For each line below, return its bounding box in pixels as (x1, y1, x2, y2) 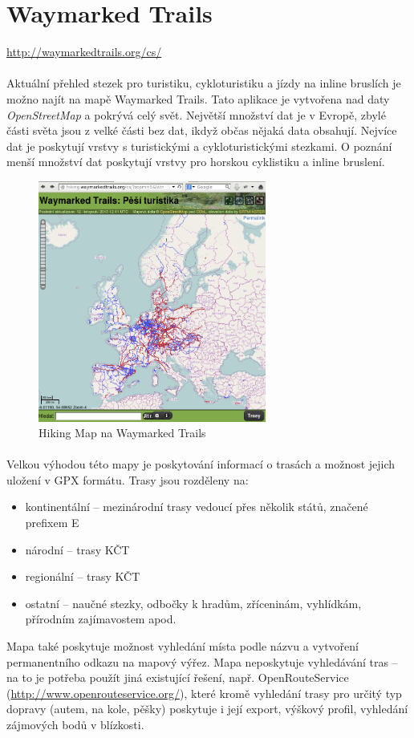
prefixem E (25, 514, 79, 531)
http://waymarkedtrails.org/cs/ (6, 43, 162, 60)
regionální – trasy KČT (25, 568, 140, 585)
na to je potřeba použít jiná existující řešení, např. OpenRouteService (6, 669, 349, 686)
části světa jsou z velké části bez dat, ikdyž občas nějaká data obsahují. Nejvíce (6, 122, 397, 139)
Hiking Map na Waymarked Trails (39, 424, 206, 441)
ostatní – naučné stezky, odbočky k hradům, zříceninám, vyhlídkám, (25, 594, 362, 611)
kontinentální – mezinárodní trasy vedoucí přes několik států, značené (25, 498, 368, 515)
